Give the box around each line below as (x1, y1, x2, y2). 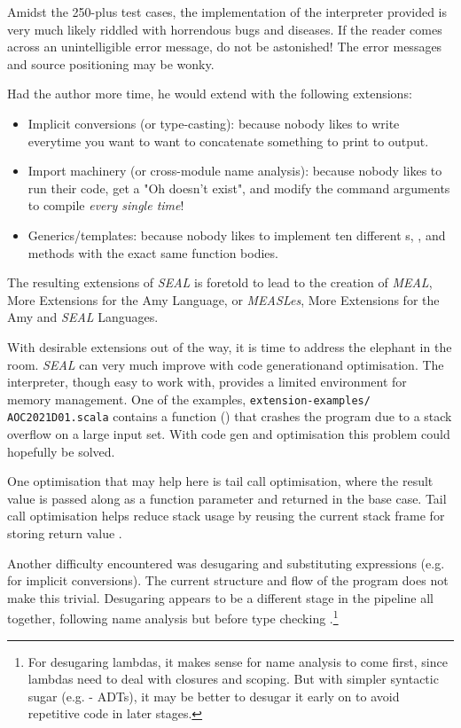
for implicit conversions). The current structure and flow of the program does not (7, 571, 449, 590)
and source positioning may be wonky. (7, 54, 215, 73)
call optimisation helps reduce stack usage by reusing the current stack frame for (7, 506, 445, 525)
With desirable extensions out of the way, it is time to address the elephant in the (7, 337, 452, 356)
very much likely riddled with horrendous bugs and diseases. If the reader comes (7, 20, 442, 38)
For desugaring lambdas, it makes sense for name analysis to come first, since (27, 652, 448, 670)
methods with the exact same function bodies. (27, 243, 278, 262)
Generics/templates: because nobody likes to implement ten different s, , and (27, 225, 446, 244)
